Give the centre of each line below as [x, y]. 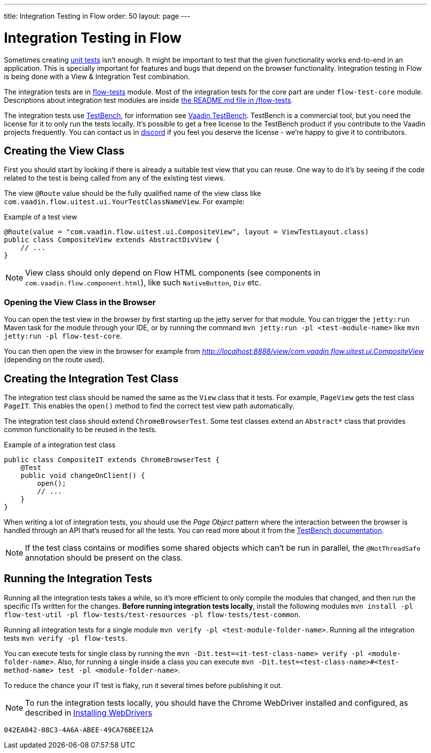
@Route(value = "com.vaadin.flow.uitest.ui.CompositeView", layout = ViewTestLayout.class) [186, 232]
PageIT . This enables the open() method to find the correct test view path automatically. [149, 406]
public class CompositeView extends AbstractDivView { [112, 240]
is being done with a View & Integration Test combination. [97, 76]
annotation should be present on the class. [104, 557]
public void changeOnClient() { [83, 475]
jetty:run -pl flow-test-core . [63, 336]
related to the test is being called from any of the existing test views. [115, 178]
